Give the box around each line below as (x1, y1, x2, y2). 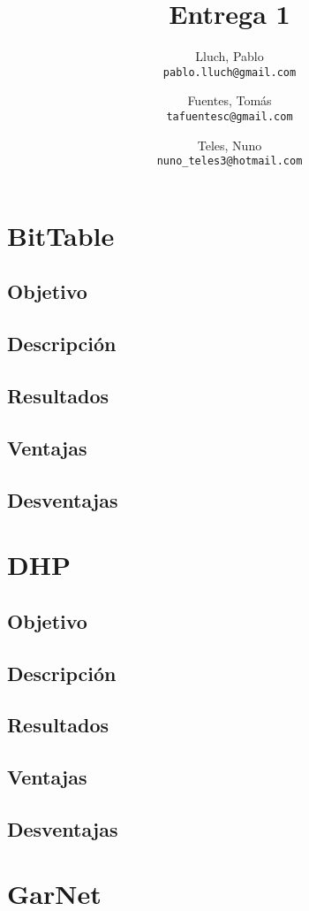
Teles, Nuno (197, 135, 262, 154)
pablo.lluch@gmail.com (162, 65, 297, 79)
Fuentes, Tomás (187, 91, 272, 110)
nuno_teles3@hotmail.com (156, 155, 303, 168)
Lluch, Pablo (195, 47, 264, 65)
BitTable (7, 217, 115, 253)
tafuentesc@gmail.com (166, 110, 293, 123)
